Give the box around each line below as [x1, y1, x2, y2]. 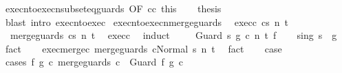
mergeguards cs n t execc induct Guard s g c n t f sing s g [10, 28, 337, 42]
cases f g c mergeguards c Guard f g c [5, 55, 183, 69]
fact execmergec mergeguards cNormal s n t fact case [5, 41, 282, 55]
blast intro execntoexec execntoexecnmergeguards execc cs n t [5, 14, 288, 29]
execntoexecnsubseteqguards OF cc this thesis [5, 1, 222, 15]
